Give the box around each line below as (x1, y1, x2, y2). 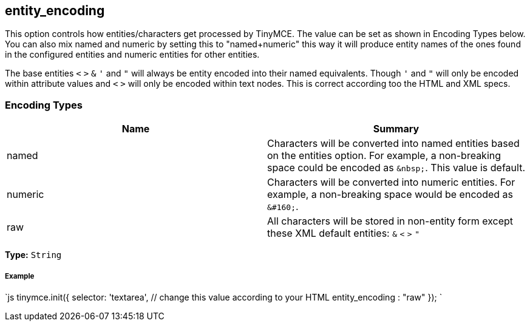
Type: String (5, 250, 62, 260)
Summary (373, 123, 420, 135)
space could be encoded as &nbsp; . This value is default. (267, 161, 525, 174)
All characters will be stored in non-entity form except (267, 215, 514, 228)
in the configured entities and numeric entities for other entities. (5, 49, 260, 60)
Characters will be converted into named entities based (267, 137, 520, 150)
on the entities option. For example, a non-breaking (267, 149, 501, 162)
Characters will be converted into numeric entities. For (267, 176, 515, 189)
